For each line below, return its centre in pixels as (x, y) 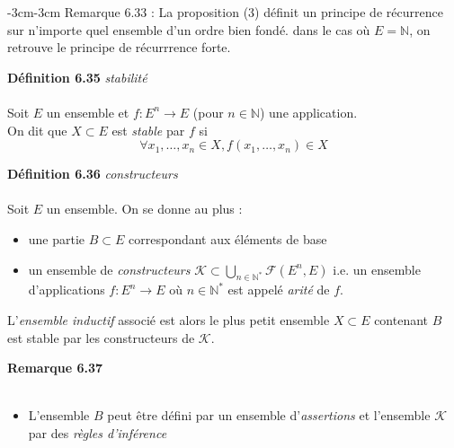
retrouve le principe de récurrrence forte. (119, 47)
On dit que (37, 130)
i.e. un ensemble (377, 269)
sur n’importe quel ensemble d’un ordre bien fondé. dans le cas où (189, 29)
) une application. (308, 112)
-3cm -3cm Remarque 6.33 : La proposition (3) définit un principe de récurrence (225, 12)
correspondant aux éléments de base (228, 238)
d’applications (67, 290)
